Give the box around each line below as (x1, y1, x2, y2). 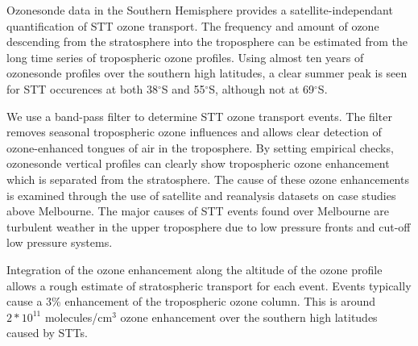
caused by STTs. (6, 324, 88, 341)
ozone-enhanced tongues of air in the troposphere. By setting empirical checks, (6, 139, 394, 156)
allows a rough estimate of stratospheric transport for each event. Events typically (6, 277, 412, 294)
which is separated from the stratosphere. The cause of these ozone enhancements (6, 170, 409, 187)
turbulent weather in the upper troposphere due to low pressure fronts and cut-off (6, 218, 411, 235)
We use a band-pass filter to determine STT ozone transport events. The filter (6, 107, 392, 124)
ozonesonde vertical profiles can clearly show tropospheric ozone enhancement (6, 155, 390, 172)
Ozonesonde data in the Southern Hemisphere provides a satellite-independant (6, 2, 393, 18)
